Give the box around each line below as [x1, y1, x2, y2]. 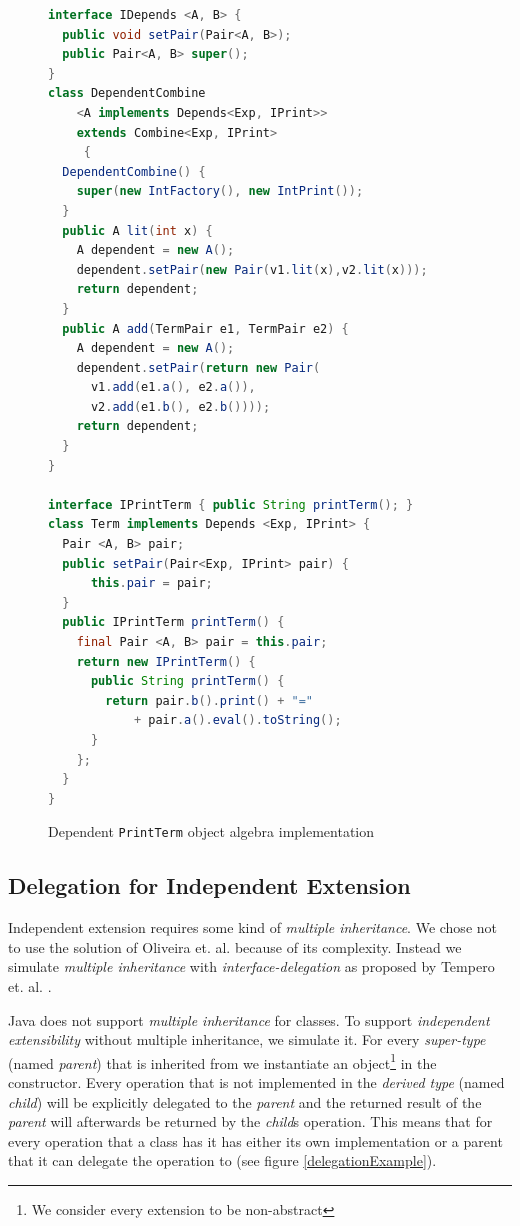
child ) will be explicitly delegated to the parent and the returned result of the [8, 1091, 482, 1112]
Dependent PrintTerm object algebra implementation [48, 821, 375, 842]
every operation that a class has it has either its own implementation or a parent [8, 1130, 503, 1151]
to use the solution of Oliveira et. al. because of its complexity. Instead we [8, 936, 462, 957]
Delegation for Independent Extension [8, 870, 411, 901]
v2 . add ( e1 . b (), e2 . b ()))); [90, 399, 271, 414]
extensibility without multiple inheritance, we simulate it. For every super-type [8, 1029, 486, 1050]
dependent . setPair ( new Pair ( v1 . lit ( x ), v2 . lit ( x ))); [76, 262, 428, 277]
